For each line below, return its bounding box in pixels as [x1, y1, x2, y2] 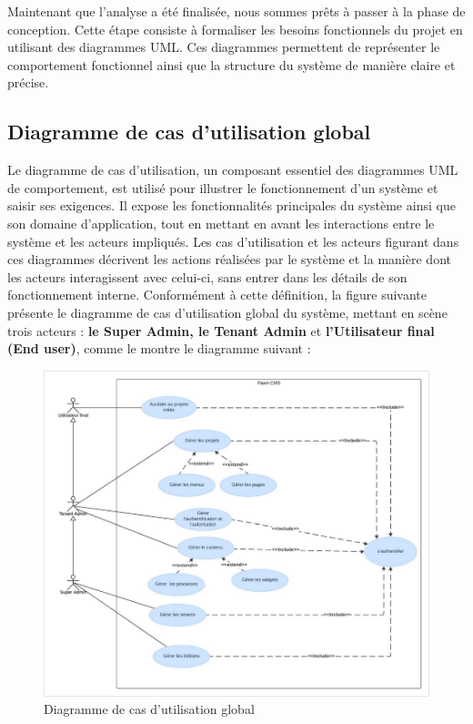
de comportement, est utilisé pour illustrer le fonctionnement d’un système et [7, 178, 438, 197]
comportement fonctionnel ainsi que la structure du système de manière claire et [7, 55, 456, 74]
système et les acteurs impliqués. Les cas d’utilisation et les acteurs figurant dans [7, 231, 459, 250]
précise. [7, 73, 49, 92]
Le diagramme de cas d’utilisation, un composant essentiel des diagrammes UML [7, 160, 458, 179]
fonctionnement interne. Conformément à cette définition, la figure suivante [7, 285, 428, 304]
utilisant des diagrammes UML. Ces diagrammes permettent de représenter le [7, 37, 440, 56]
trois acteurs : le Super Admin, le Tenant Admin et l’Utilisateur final [7, 321, 435, 340]
